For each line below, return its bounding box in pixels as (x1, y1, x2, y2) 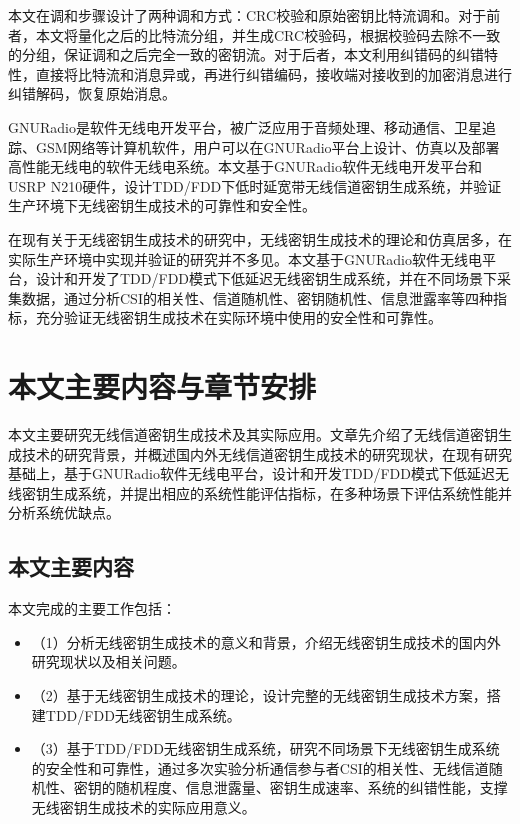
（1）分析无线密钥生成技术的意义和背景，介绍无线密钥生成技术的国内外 (31, 631, 501, 652)
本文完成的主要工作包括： (8, 598, 176, 619)
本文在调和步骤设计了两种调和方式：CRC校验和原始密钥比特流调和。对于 (8, 5, 487, 25)
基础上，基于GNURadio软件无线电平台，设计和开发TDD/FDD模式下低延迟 (8, 463, 496, 484)
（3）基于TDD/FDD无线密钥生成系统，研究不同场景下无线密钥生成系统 (31, 738, 500, 759)
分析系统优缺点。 (8, 502, 120, 523)
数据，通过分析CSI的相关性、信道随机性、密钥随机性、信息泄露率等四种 (21, 287, 493, 308)
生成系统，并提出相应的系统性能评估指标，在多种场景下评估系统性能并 (49, 482, 512, 503)
